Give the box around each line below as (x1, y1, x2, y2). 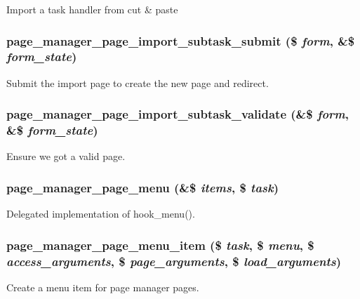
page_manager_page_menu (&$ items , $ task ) (6, 178, 279, 196)
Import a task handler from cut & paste (6, 2, 178, 16)
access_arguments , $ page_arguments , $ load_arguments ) (6, 252, 342, 270)
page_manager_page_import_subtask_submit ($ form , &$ (6, 32, 355, 49)
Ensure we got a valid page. (6, 149, 126, 164)
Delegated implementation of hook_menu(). (6, 206, 195, 221)
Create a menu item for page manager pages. (6, 280, 199, 295)
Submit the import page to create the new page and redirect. (6, 75, 269, 90)
